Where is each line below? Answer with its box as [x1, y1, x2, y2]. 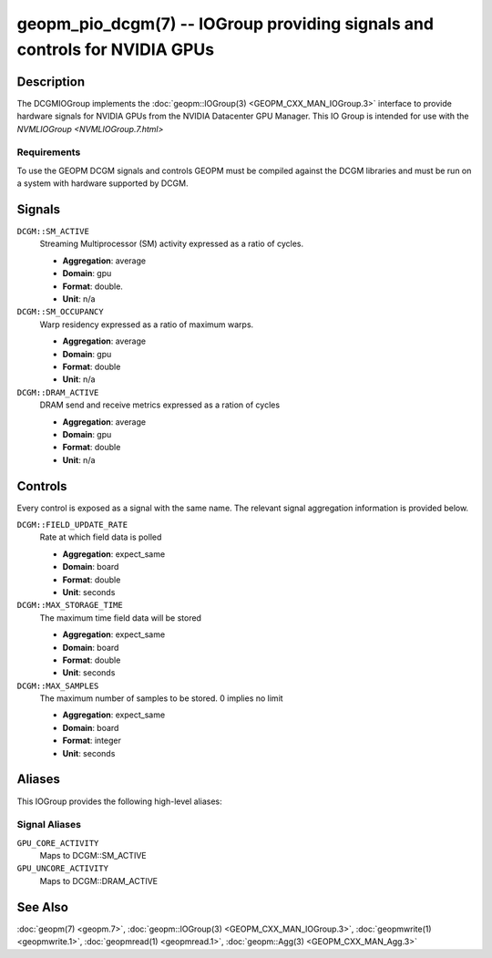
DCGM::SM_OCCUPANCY [16, 306, 104, 317]
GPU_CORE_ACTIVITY [16, 838, 99, 848]
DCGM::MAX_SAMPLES [16, 680, 99, 691]
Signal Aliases [16, 819, 82, 831]
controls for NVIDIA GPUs [16, 39, 214, 59]
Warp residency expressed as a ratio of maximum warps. [39, 319, 254, 330]
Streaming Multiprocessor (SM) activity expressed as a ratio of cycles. [39, 238, 304, 250]
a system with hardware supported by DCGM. [16, 178, 189, 189]
